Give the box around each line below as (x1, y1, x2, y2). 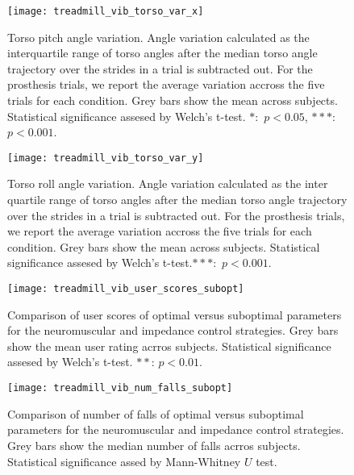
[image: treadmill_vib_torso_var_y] (7, 152, 204, 164)
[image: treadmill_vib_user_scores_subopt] (7, 283, 244, 295)
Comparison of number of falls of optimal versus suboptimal (7, 405, 304, 422)
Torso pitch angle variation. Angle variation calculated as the (7, 28, 310, 45)
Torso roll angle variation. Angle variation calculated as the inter (7, 175, 328, 192)
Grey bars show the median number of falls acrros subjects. (7, 436, 301, 453)
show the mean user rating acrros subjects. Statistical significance (7, 337, 331, 354)
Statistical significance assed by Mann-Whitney (7, 452, 241, 469)
